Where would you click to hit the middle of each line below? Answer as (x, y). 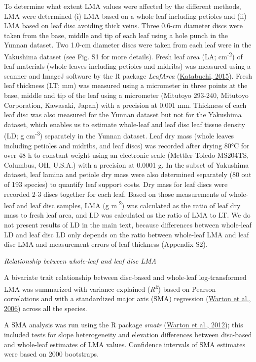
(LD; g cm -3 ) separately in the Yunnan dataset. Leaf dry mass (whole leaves (119, 135)
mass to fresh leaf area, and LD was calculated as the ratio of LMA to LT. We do (127, 215)
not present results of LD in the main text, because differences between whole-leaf (128, 225)
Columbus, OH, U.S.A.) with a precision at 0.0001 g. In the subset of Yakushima (127, 164)
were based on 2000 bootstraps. (52, 354)
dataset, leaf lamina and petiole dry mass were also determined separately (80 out (128, 174)
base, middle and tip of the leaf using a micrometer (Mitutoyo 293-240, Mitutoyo (126, 95)
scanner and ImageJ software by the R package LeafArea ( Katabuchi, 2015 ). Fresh (128, 75)
